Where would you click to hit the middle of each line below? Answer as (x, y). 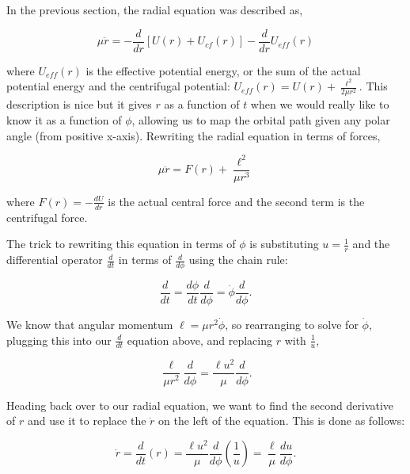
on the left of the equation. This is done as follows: (282, 420)
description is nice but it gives (79, 104)
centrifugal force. (47, 217)
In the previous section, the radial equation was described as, (155, 10)
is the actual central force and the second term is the (236, 201)
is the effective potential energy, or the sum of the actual (223, 70)
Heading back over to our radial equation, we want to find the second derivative (200, 405)
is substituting (284, 244)
